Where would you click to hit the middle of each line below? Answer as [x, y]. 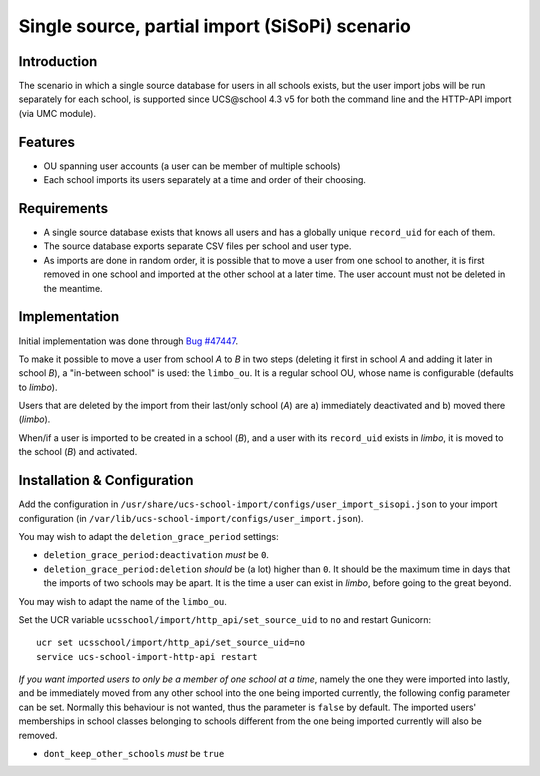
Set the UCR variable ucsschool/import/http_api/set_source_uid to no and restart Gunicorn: [225, 619]
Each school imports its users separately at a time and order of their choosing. [205, 180]
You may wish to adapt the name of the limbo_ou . [122, 601]
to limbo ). [38, 387]
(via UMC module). [57, 113]
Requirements [63, 208]
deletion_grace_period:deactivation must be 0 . [156, 555]
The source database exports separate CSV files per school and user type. [197, 246]
